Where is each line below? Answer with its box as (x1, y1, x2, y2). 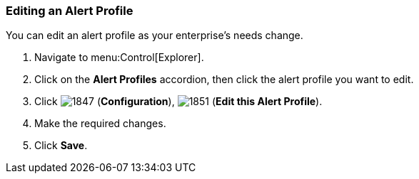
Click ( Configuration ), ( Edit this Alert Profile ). (34, 95, 323, 108)
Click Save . (34, 139, 88, 152)
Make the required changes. (34, 117, 166, 130)
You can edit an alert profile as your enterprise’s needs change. (6, 29, 303, 42)
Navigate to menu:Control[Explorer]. (34, 51, 204, 64)
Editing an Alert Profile (6, 4, 133, 18)
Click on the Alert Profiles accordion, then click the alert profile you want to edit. (34, 73, 414, 86)
